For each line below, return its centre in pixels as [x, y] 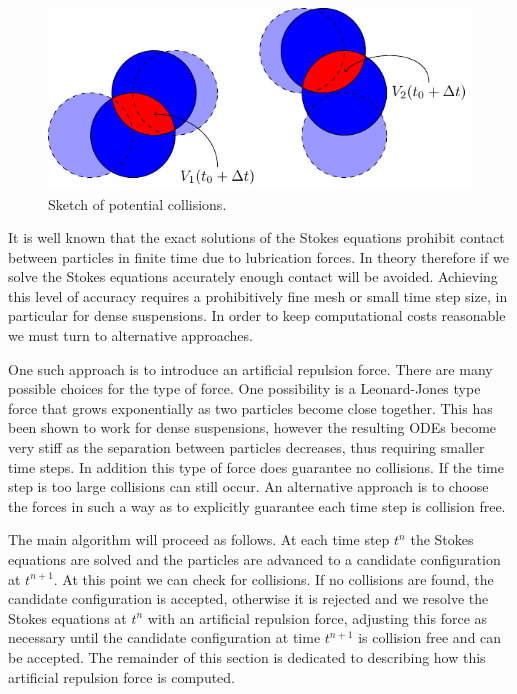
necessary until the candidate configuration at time [164, 637]
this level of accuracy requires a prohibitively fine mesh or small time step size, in [258, 295]
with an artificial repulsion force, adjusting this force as [317, 617]
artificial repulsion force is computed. [122, 676]
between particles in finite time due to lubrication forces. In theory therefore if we [258, 256]
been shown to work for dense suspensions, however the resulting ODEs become [252, 427]
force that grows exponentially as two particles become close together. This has [250, 407]
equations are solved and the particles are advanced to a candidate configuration [254, 559]
